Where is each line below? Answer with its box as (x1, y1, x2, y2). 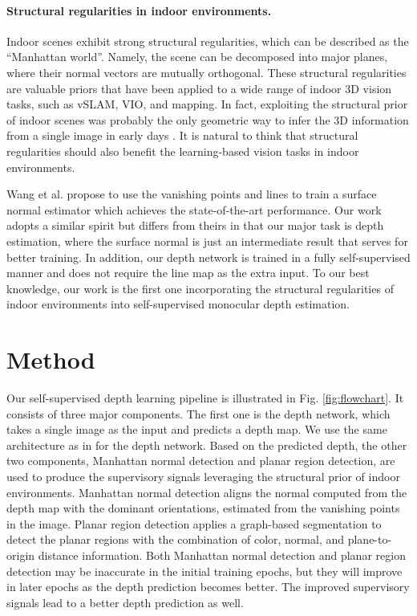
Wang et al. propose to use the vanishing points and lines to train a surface (6, 186, 377, 202)
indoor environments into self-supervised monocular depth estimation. (6, 296, 350, 312)
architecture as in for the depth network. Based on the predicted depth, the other (6, 436, 407, 453)
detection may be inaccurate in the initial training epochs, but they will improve (6, 562, 403, 579)
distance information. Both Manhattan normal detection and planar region (38, 546, 406, 563)
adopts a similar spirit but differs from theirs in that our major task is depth (6, 217, 384, 234)
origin (6, 546, 35, 563)
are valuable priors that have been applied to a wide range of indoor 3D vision (6, 80, 392, 96)
